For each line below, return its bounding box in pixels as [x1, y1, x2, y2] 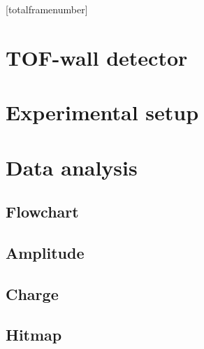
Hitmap [6, 324, 62, 346]
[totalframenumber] [6, 2, 88, 16]
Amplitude [6, 241, 85, 263]
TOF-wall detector [6, 43, 188, 71]
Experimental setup [6, 98, 199, 127]
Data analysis [6, 152, 138, 181]
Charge [6, 283, 59, 304]
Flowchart [6, 201, 79, 222]
